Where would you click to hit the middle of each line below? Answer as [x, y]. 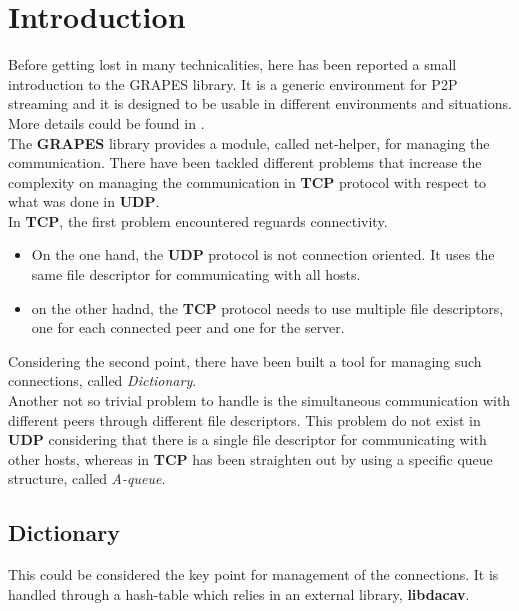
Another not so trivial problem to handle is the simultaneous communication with [259, 400]
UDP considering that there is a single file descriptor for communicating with [247, 439]
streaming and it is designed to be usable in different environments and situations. [260, 103]
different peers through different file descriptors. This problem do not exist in [244, 419]
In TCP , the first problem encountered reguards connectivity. [198, 220]
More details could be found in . [106, 122]
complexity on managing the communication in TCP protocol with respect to [247, 181]
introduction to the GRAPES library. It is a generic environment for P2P [233, 83]
